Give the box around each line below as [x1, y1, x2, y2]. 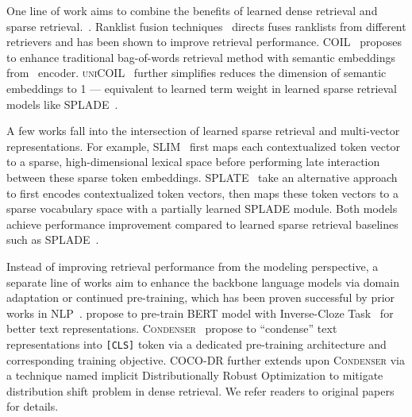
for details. [6, 398, 59, 415]
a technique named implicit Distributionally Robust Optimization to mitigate [6, 367, 383, 384]
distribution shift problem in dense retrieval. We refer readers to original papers [6, 382, 395, 399]
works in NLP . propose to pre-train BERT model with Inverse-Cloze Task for [6, 304, 394, 321]
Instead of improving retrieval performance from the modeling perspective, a [6, 257, 379, 274]
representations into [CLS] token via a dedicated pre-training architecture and [6, 335, 387, 352]
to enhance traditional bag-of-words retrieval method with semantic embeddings [6, 48, 395, 65]
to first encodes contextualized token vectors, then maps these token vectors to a [6, 184, 399, 201]
